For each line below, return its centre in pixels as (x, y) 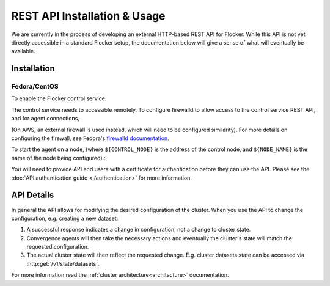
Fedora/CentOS (35, 87)
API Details (33, 195)
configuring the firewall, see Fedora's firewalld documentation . (90, 138)
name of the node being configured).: (59, 158)
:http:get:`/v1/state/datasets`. (63, 263)
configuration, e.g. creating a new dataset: (65, 218)
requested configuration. (58, 247)
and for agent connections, (45, 119)
